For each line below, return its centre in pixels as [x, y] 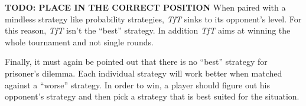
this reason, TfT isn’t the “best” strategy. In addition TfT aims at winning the [148, 30]
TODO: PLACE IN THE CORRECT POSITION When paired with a [145, 7]
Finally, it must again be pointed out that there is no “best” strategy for [136, 62]
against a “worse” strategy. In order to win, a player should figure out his [138, 85]
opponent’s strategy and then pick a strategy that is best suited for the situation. [152, 96]
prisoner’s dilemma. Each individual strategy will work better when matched [144, 73]
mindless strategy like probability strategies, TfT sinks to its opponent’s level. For [153, 19]
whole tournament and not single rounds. [79, 42]
